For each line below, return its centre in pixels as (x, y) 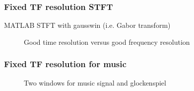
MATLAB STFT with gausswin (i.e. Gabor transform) (87, 25)
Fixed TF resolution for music (65, 64)
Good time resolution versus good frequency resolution (107, 42)
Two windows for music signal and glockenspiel (95, 82)
